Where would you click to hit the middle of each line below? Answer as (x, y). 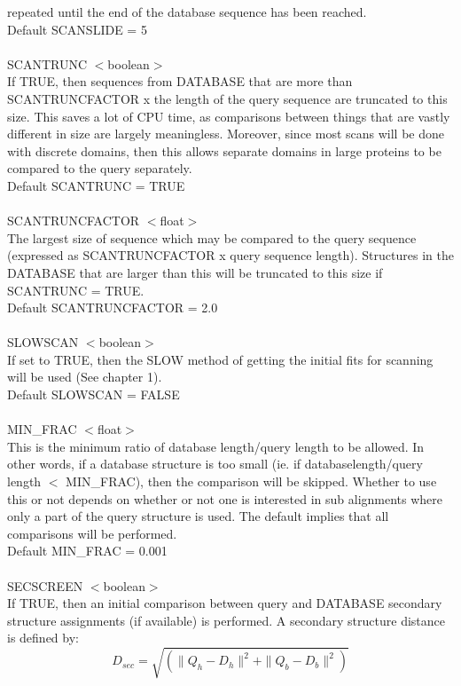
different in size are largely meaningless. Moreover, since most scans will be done (226, 134)
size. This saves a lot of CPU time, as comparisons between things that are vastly (229, 116)
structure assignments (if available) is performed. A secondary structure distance (226, 620)
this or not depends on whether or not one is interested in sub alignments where (225, 498)
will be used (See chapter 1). (85, 377)
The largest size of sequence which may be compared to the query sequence (212, 237)
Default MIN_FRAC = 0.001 (87, 551)
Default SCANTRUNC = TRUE (96, 185)
